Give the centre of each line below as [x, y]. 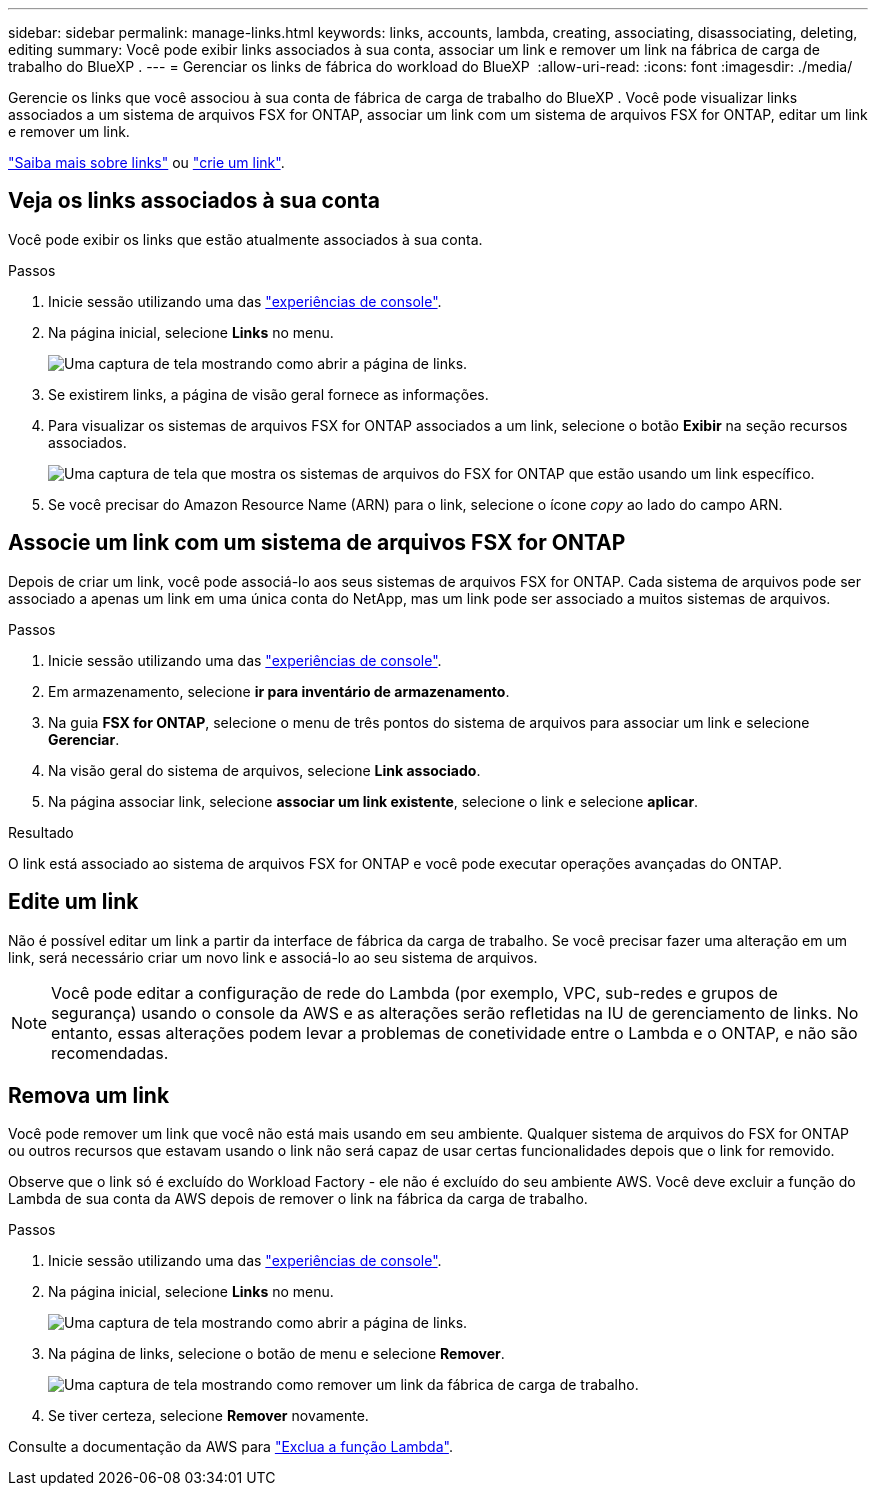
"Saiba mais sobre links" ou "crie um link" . [146, 162]
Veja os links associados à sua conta [194, 201]
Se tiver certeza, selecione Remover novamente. [208, 1416]
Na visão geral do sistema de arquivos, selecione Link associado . [264, 770]
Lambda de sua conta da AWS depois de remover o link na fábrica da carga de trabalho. [298, 1199]
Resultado [41, 832]
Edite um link [73, 902]
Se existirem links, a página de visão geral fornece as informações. [268, 394]
